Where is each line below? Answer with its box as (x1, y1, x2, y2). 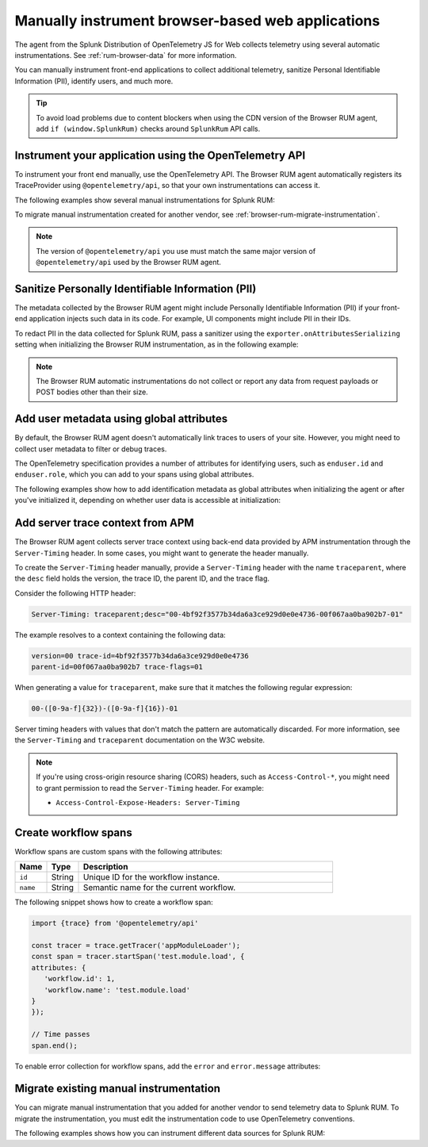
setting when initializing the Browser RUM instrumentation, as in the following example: (14, 339, 299, 349)
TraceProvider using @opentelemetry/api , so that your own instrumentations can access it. (14, 181, 320, 190)
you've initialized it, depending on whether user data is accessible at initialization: (14, 496, 281, 505)
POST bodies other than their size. (36, 387, 148, 397)
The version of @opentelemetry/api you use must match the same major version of (36, 246, 316, 255)
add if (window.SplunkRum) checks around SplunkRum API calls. (36, 124, 261, 133)
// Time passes (31, 1030, 90, 1039)
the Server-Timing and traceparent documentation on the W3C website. (14, 735, 266, 745)
